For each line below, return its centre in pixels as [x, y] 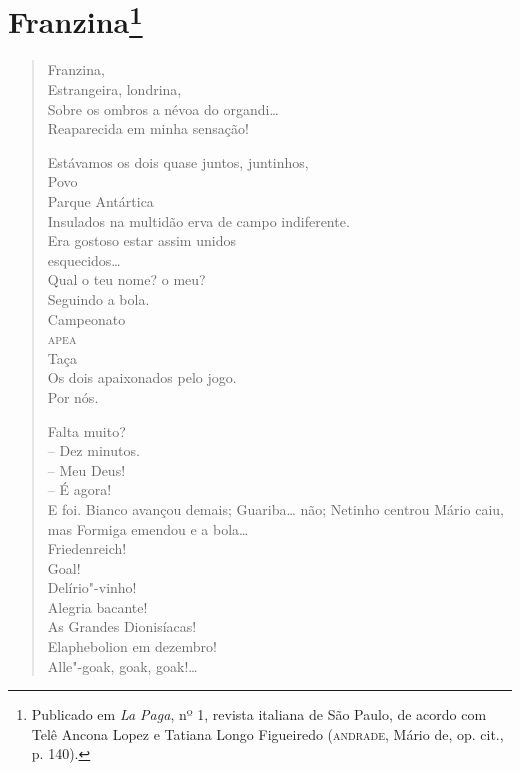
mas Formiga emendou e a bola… [148, 528]
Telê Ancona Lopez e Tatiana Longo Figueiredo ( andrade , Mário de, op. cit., [267, 733]
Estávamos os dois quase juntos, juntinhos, [178, 161]
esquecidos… [84, 259]
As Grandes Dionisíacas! [122, 626]
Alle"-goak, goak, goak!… [122, 665]
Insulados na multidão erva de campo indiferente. [198, 220]
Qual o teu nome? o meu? [126, 279]
